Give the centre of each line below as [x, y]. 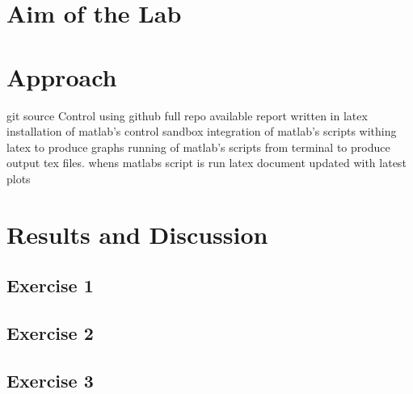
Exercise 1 [50, 285]
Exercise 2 [50, 333]
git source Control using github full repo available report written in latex [187, 115]
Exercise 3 [50, 380]
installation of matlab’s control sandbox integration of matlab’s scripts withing [202, 131]
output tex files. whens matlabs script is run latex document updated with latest [206, 163]
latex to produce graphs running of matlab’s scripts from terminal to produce [198, 147]
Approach [62, 76]
